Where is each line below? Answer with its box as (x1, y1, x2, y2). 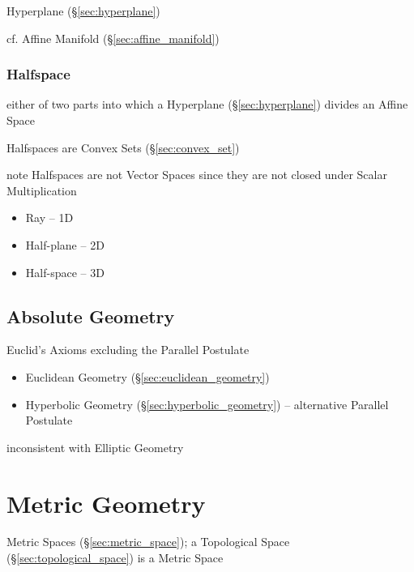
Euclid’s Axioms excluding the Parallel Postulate (6, 341, 250, 358)
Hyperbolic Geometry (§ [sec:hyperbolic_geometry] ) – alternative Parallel (25, 395, 389, 412)
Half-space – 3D (25, 263, 105, 280)
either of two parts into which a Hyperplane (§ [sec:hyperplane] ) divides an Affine (6, 96, 408, 113)
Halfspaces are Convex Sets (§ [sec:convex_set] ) (6, 139, 240, 156)
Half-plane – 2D (25, 236, 105, 253)
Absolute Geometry (6, 303, 175, 328)
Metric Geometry (6, 486, 206, 519)
